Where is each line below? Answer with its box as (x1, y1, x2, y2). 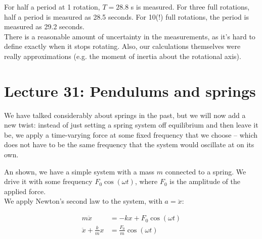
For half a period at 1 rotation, (4, 2, 100, 12)
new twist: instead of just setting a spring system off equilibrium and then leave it (4, 119, 258, 130)
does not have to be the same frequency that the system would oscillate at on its (4, 139, 254, 150)
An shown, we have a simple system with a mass (4, 166, 155, 176)
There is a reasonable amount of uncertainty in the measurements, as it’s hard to (4, 31, 255, 41)
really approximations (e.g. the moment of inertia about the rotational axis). (4, 50, 241, 61)
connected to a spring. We (165, 166, 246, 176)
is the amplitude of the (169, 176, 240, 187)
